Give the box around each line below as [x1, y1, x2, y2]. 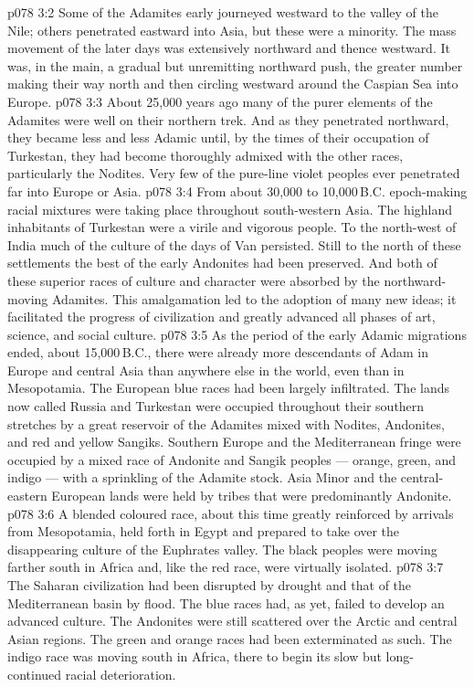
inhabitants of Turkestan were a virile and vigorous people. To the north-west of [7, 217, 457, 237]
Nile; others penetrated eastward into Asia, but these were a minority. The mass [7, 20, 457, 39]
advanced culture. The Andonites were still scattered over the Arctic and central [7, 611, 458, 630]
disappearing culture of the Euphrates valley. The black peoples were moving [7, 539, 437, 558]
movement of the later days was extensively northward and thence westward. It [7, 38, 450, 58]
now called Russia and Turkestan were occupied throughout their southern [7, 396, 425, 416]
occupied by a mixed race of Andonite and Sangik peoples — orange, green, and [7, 449, 456, 469]
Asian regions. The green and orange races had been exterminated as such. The [7, 629, 452, 648]
